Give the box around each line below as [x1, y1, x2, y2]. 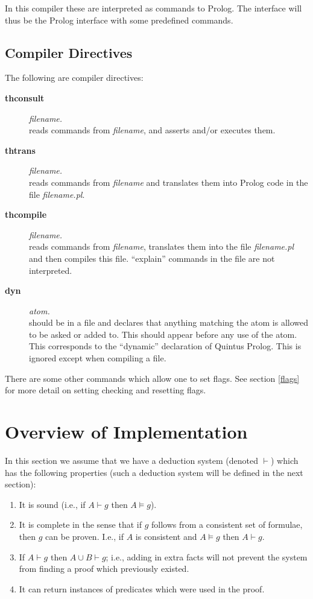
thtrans [5, 144, 36, 156]
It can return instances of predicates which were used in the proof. [19, 582, 265, 595]
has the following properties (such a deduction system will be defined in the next [5, 466, 303, 478]
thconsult [5, 91, 45, 104]
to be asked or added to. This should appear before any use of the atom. [29, 328, 297, 340]
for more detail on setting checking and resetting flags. [5, 384, 206, 396]
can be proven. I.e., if [45, 530, 124, 542]
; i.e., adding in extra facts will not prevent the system [106, 550, 308, 563]
